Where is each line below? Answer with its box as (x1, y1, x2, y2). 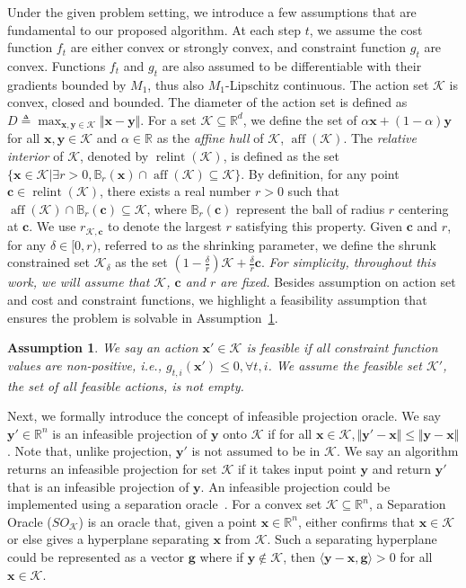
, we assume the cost (309, 20, 423, 39)
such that (287, 182, 339, 200)
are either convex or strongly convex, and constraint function (70, 38, 407, 57)
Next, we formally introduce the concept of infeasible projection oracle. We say (7, 406, 441, 425)
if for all (268, 423, 312, 442)
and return (372, 459, 432, 477)
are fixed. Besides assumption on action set (220, 272, 456, 291)
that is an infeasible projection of (7, 477, 189, 495)
